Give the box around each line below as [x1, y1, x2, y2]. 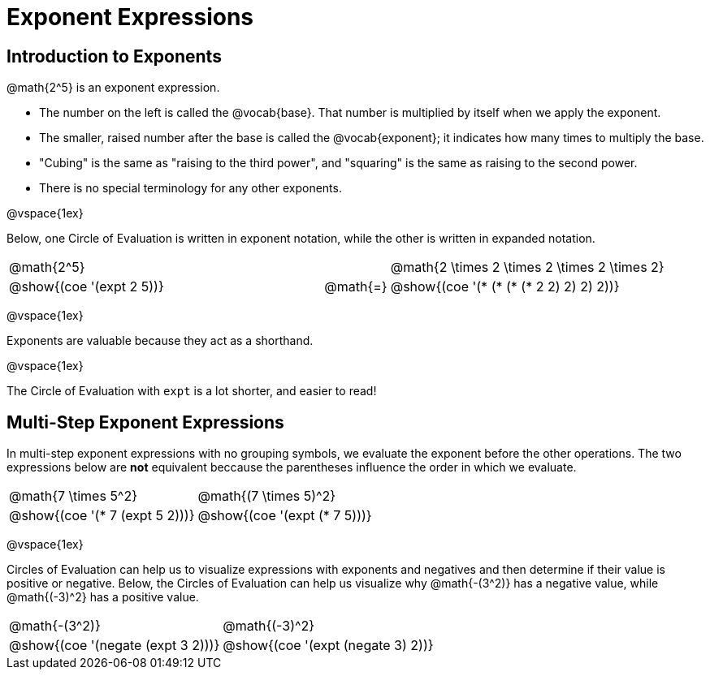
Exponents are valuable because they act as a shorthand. [6, 334, 314, 348]
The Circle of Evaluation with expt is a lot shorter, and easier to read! [6, 384, 377, 398]
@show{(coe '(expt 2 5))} [9, 278, 164, 295]
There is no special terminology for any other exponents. [39, 181, 342, 196]
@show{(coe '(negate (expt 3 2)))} [9, 637, 220, 654]
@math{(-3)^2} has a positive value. [6, 590, 199, 605]
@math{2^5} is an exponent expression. [6, 80, 220, 95]
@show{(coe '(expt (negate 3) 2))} [223, 637, 434, 654]
